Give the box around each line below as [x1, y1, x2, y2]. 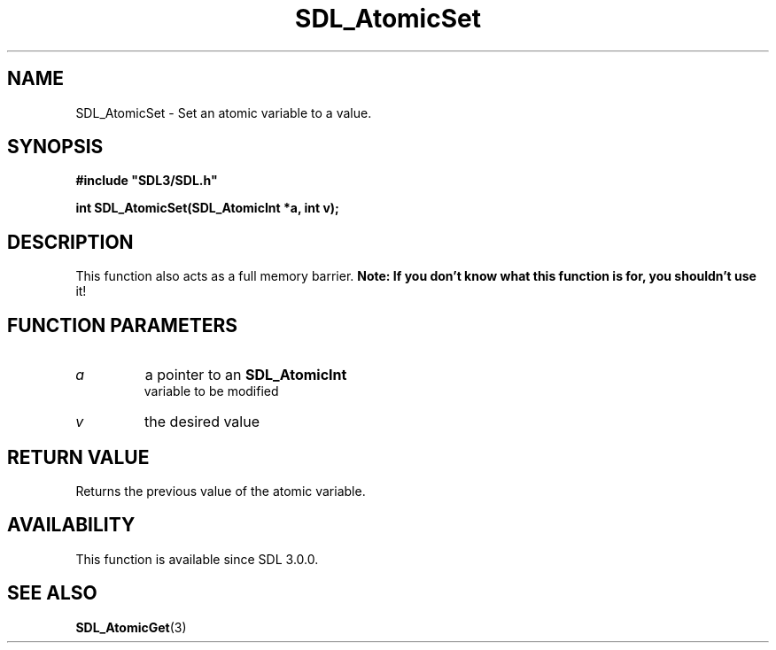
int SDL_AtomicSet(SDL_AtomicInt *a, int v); [75, 200, 339, 216]
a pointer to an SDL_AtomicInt [144, 366, 347, 384]
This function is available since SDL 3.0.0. [75, 551, 319, 567]
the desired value [144, 413, 260, 431]
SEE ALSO [7, 582, 97, 605]
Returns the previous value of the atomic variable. [75, 483, 366, 499]
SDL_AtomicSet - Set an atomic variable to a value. [75, 104, 372, 120]
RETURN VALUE [7, 445, 150, 468]
